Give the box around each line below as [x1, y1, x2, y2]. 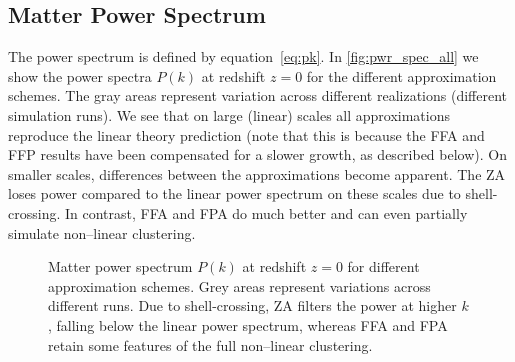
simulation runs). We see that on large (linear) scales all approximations [8, 104, 451, 125]
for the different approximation [306, 65, 497, 86]
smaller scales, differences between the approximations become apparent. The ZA [8, 163, 506, 184]
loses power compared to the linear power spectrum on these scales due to [8, 183, 461, 204]
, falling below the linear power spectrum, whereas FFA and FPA [48, 314, 448, 335]
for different [347, 256, 420, 277]
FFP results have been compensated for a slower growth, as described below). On [8, 144, 507, 165]
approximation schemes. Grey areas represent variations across [48, 275, 431, 296]
